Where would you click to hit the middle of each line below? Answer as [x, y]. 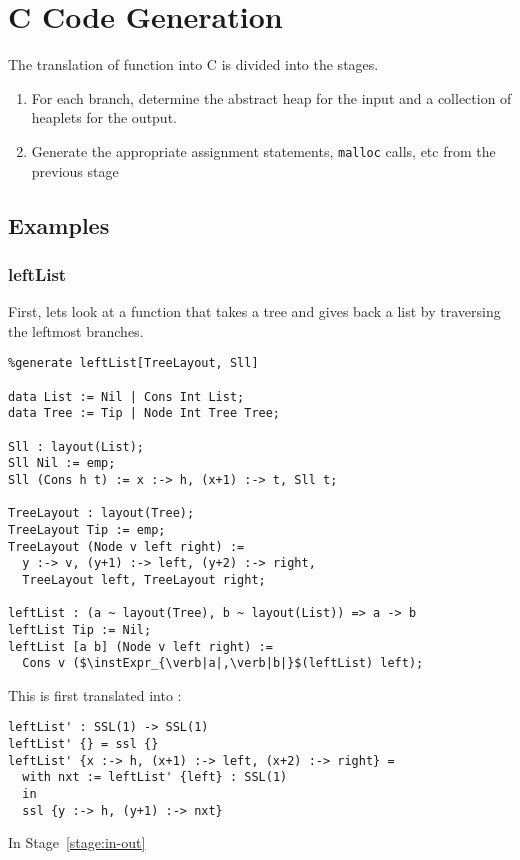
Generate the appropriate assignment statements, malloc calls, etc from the [263, 150]
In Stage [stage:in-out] [77, 842]
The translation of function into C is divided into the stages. [193, 64]
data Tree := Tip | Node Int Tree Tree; [144, 413]
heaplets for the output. [104, 117]
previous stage [75, 170]
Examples [59, 224]
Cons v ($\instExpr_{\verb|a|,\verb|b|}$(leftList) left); [223, 663]
